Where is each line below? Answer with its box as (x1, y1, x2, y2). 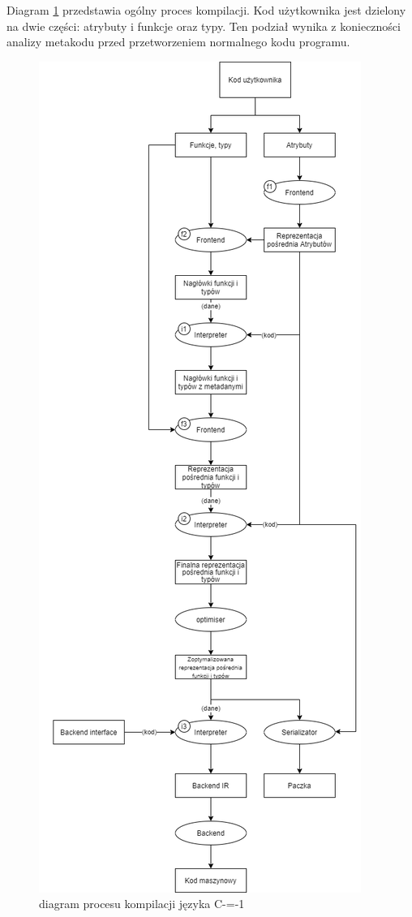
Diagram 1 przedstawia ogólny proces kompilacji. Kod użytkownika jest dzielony (6, 2, 406, 18)
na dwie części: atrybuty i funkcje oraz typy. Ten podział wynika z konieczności (6, 17, 401, 34)
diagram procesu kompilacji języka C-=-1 (39, 895, 245, 912)
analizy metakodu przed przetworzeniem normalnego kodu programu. (6, 33, 350, 50)
